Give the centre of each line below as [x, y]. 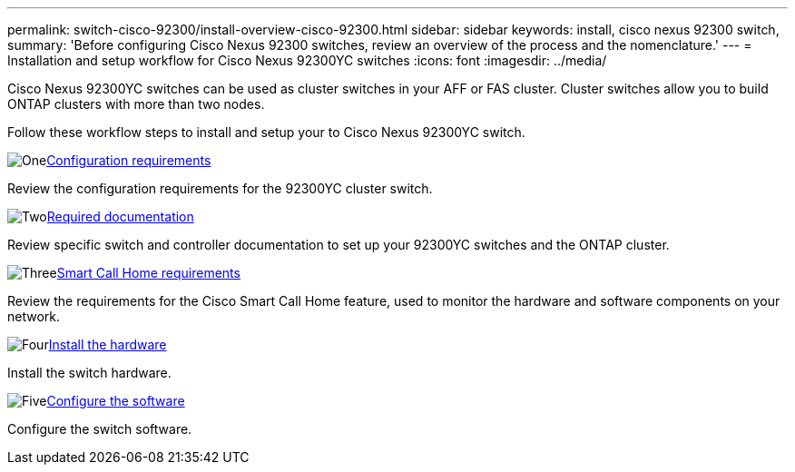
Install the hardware [108, 344]
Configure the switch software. [100, 429]
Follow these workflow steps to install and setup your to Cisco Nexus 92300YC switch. [266, 132]
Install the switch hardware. [89, 373]
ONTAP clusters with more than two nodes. [136, 104]
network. [34, 316]
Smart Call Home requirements [148, 273]
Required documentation [120, 216]
